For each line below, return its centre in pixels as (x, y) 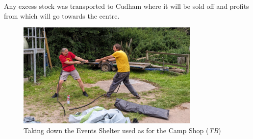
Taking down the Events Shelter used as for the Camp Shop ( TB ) (122, 130)
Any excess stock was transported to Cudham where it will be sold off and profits (126, 6)
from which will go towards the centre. (62, 15)
